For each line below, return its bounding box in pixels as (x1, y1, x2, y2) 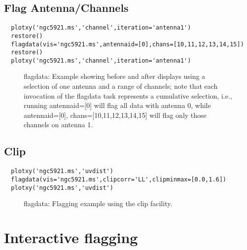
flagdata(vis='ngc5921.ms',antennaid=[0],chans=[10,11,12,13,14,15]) (11, 40, 244, 48)
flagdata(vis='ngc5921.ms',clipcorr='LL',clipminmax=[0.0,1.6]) (11, 176, 227, 183)
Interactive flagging (4, 227, 138, 247)
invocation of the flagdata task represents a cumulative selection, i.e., (24, 90, 232, 101)
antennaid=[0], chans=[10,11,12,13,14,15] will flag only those (24, 109, 207, 120)
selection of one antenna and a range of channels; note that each (24, 81, 218, 91)
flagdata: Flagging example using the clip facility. (24, 198, 173, 209)
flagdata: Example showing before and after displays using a (24, 71, 206, 81)
